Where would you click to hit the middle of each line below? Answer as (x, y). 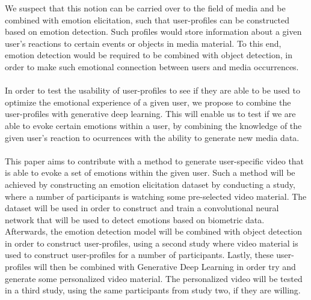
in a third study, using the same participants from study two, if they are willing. (153, 290)
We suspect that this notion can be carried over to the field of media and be (145, 8)
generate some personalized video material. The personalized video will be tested (154, 278)
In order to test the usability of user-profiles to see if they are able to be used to (153, 90)
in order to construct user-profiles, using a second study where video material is (152, 243)
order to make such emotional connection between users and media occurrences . (152, 66)
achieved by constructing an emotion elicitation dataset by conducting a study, (150, 184)
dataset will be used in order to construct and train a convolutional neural (142, 208)
